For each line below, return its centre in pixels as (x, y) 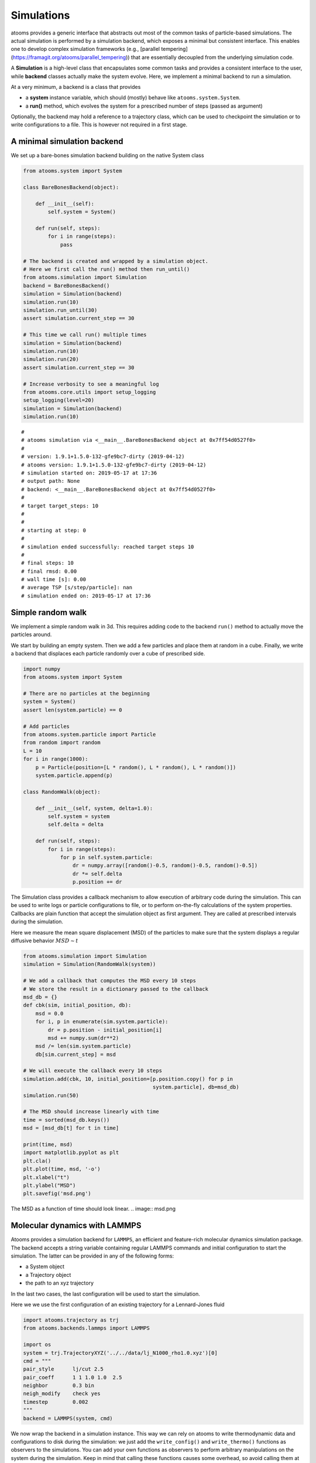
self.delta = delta (75, 825)
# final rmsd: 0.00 (49, 571)
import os (37, 1345)
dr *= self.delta (97, 874)
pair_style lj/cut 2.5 (63, 1369)
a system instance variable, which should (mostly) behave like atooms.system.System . (133, 98)
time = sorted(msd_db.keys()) (66, 1120)
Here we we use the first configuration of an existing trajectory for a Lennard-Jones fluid (118, 1304)
